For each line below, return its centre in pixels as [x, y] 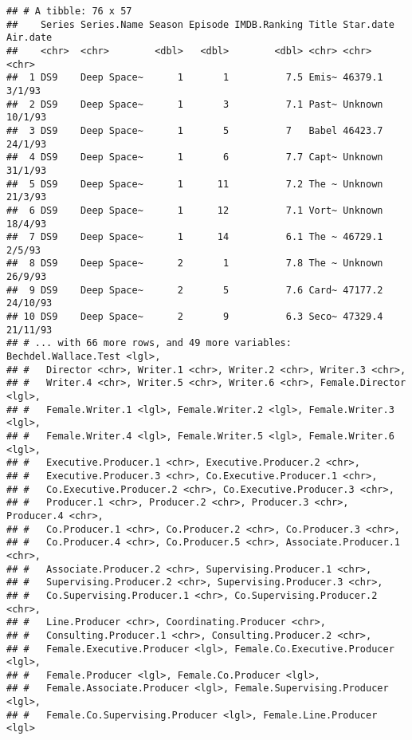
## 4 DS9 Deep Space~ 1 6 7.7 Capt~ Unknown [195, 157]
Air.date [29, 38]
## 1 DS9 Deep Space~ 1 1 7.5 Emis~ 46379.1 [195, 78]
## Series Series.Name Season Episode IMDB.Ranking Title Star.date [200, 24]
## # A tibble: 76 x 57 [69, 11]
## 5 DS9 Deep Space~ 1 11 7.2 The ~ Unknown [195, 184]
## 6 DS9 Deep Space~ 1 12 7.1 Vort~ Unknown [195, 210]
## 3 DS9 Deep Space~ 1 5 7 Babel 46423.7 [195, 130]
